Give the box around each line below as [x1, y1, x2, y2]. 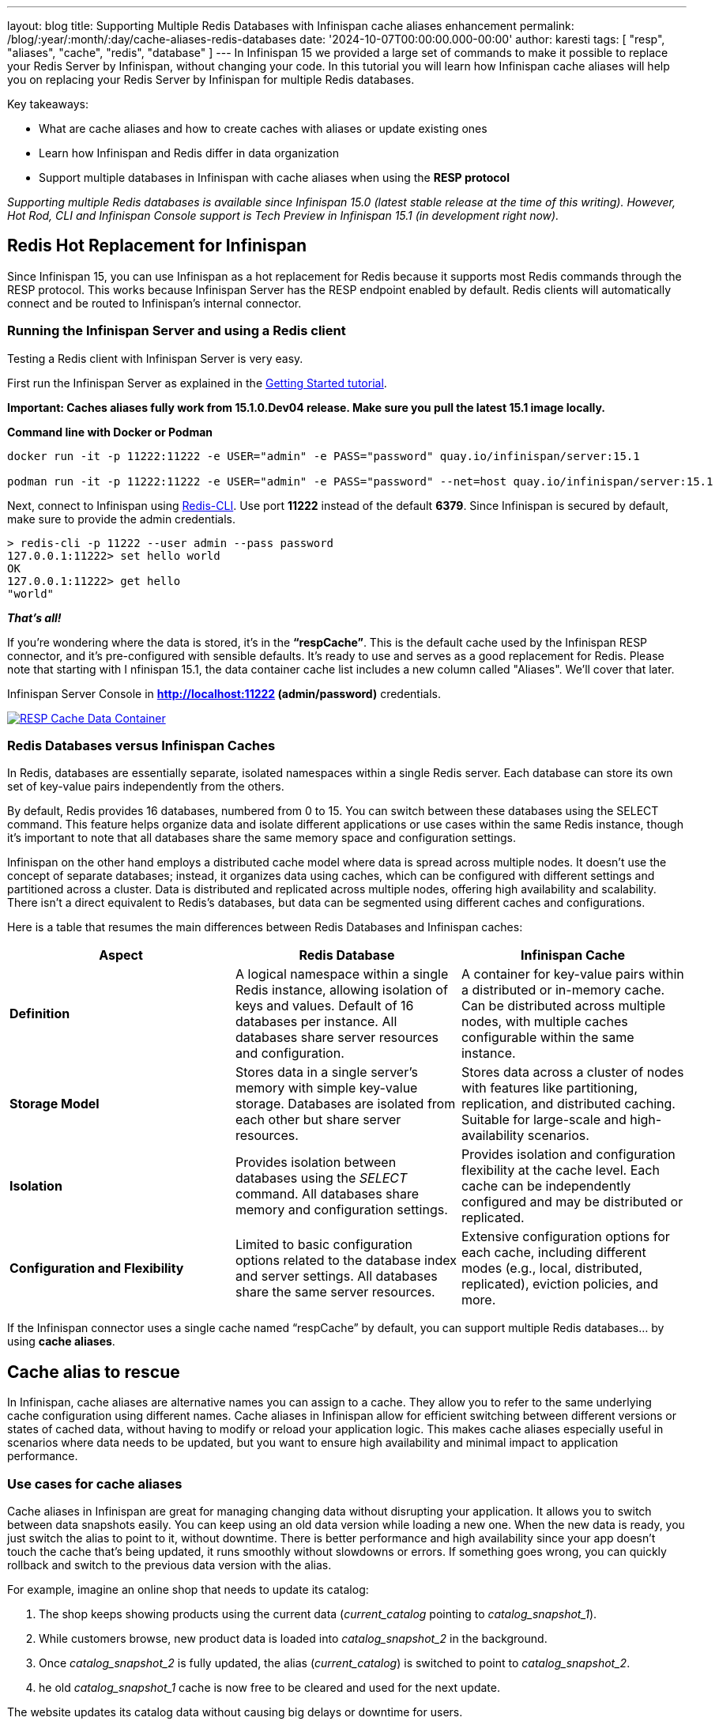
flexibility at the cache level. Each [461, 1162, 660, 1179]
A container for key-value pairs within [461, 966, 684, 983]
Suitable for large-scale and [461, 1112, 627, 1128]
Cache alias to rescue [7, 1361, 180, 1382]
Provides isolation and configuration [461, 1146, 676, 1163]
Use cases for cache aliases [7, 1475, 183, 1492]
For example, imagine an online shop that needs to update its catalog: [7, 1582, 369, 1596]
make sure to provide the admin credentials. [7, 511, 235, 526]
